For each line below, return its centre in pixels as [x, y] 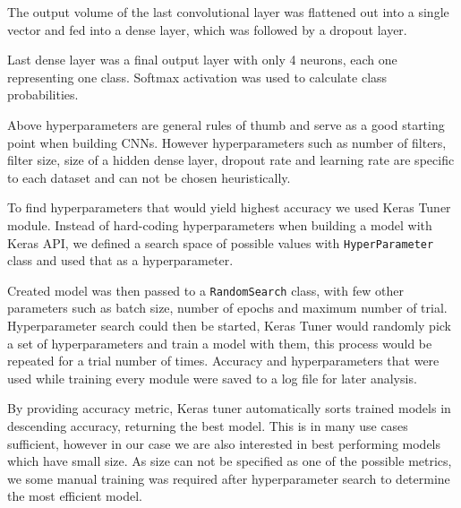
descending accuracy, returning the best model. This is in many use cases [208, 426]
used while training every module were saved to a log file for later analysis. [212, 378]
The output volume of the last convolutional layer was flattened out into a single [228, 12]
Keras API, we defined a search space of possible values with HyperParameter [221, 242]
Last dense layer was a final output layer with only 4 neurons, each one [202, 60]
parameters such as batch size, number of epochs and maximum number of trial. [227, 308]
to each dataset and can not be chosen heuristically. [149, 177]
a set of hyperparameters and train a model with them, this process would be [220, 343]
